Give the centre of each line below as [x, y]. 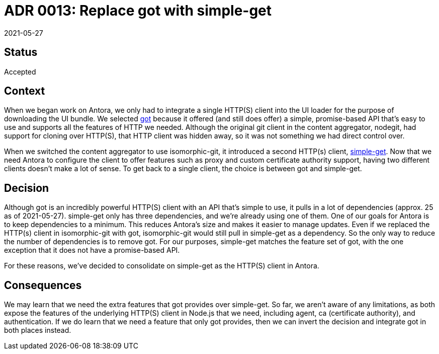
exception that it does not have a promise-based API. [92, 250]
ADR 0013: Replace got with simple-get [138, 11]
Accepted [20, 72]
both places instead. [38, 330]
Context [25, 91]
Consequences [43, 285]
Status [21, 52]
